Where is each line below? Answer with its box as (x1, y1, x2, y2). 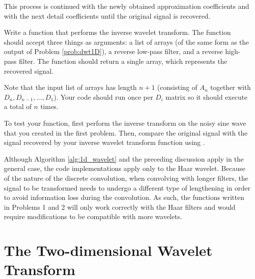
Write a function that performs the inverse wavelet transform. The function (4, 27, 231, 37)
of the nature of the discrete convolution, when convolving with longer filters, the (4, 172, 248, 183)
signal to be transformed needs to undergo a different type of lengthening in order (4, 182, 251, 193)
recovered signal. (4, 65, 54, 76)
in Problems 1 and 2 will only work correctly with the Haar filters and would (4, 201, 236, 212)
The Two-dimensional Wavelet (4, 240, 213, 260)
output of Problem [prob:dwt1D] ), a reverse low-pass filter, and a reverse (4, 46, 223, 56)
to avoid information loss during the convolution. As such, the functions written (4, 192, 244, 202)
